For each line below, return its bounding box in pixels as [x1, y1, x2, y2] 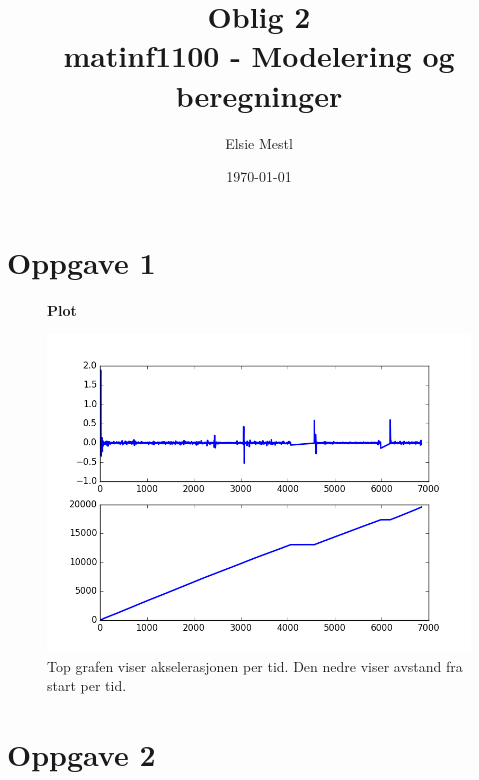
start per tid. [47, 675, 127, 696]
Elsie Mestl [225, 132, 293, 153]
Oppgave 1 [7, 241, 156, 282]
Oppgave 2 [7, 734, 156, 775]
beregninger [175, 74, 343, 115]
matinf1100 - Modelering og [63, 35, 455, 76]
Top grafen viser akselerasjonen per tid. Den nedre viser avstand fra [47, 655, 463, 676]
